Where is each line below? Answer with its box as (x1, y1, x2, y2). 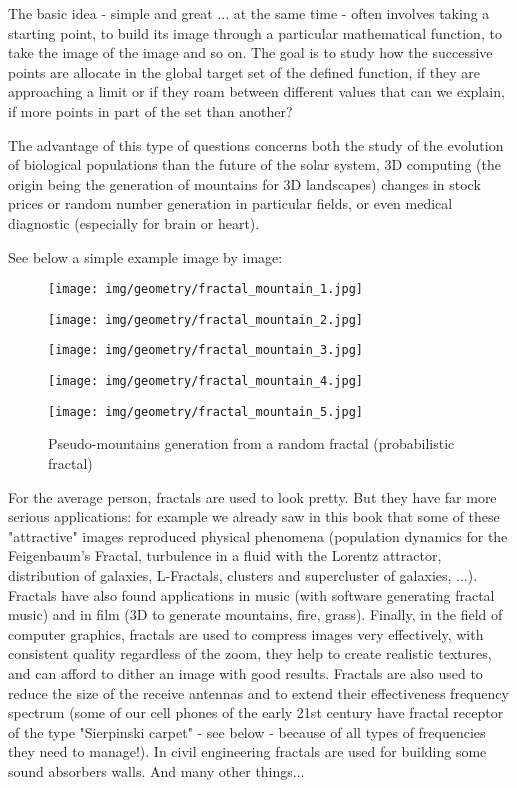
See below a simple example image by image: (8, 246, 283, 267)
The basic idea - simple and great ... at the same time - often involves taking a (8, 3, 490, 23)
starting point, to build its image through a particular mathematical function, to (8, 22, 502, 43)
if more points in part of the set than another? (8, 100, 293, 121)
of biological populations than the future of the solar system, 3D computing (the (8, 154, 501, 175)
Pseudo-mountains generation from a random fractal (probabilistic (48, 433, 455, 454)
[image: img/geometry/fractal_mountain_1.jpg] (48, 282, 363, 297)
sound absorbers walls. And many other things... (8, 760, 305, 781)
